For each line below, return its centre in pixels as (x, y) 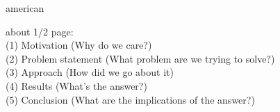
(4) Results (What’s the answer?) (76, 85)
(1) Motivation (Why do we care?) (79, 45)
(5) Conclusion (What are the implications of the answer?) (130, 99)
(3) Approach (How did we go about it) (90, 72)
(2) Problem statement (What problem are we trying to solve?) (140, 58)
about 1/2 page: (40, 31)
